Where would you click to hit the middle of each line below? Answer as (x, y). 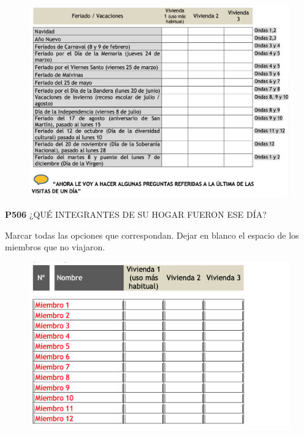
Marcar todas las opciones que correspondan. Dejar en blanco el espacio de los (152, 235)
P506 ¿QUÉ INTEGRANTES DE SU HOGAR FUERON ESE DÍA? (136, 214)
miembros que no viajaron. (55, 247)
